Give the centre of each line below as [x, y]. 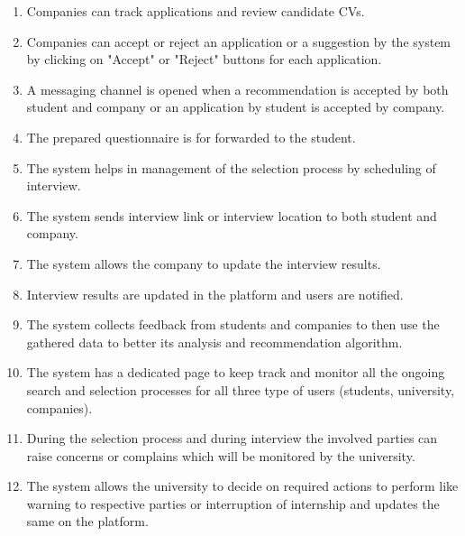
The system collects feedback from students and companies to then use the [233, 324]
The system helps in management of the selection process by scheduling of [231, 167]
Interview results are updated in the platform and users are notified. [215, 294]
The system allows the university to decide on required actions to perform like [242, 486]
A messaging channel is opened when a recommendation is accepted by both [237, 89]
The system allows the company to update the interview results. [204, 263]
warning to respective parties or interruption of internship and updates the [233, 503]
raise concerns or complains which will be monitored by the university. [221, 455]
